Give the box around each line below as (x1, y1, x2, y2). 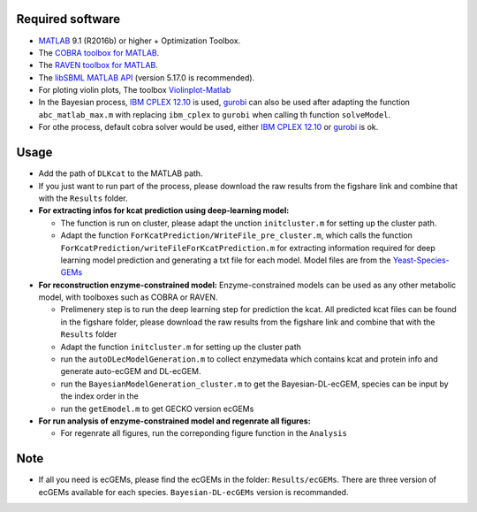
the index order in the (60, 391, 139, 401)
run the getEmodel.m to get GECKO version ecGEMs (60, 403, 254, 414)
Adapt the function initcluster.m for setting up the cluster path (60, 341, 302, 352)
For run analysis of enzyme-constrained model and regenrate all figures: (38, 416, 311, 426)
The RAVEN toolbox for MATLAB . (38, 60, 158, 71)
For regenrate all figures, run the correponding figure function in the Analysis (60, 428, 348, 439)
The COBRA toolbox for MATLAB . (38, 47, 160, 57)
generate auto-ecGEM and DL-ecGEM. (60, 366, 201, 377)
